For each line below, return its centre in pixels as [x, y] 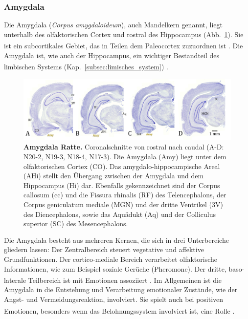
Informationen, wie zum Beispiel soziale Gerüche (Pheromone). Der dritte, [115, 268]
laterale [15, 280]
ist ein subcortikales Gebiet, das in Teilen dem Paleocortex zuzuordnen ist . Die [124, 46]
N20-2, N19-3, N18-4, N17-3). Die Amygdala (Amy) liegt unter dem [125, 156]
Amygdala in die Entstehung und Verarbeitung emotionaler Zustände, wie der [121, 289]
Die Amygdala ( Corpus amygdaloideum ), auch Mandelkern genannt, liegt [113, 25]
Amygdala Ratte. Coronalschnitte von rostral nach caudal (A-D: [124, 147]
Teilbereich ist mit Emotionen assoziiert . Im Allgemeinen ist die [125, 280]
